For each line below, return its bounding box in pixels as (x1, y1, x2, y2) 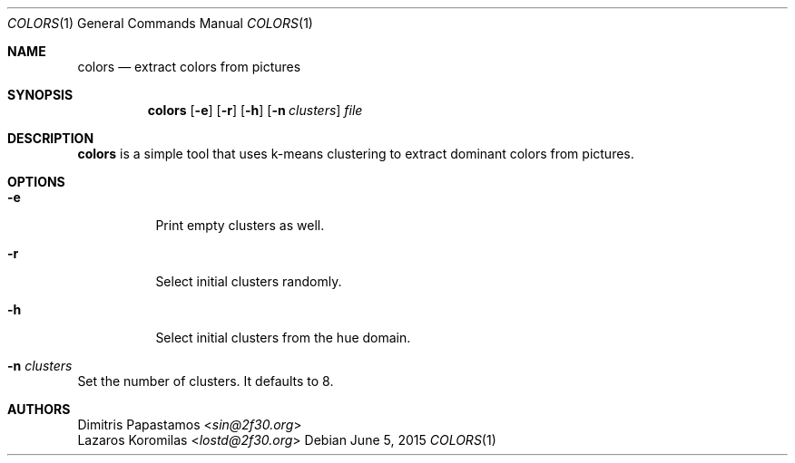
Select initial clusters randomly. (155, 274, 342, 289)
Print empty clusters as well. (155, 217, 325, 233)
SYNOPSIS (7, 87, 74, 102)
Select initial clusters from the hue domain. (155, 330, 411, 345)
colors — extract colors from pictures (77, 59, 301, 74)
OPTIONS (7, 174, 65, 189)
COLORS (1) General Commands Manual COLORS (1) (7, 15, 313, 31)
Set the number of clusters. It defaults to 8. (77, 373, 334, 389)
